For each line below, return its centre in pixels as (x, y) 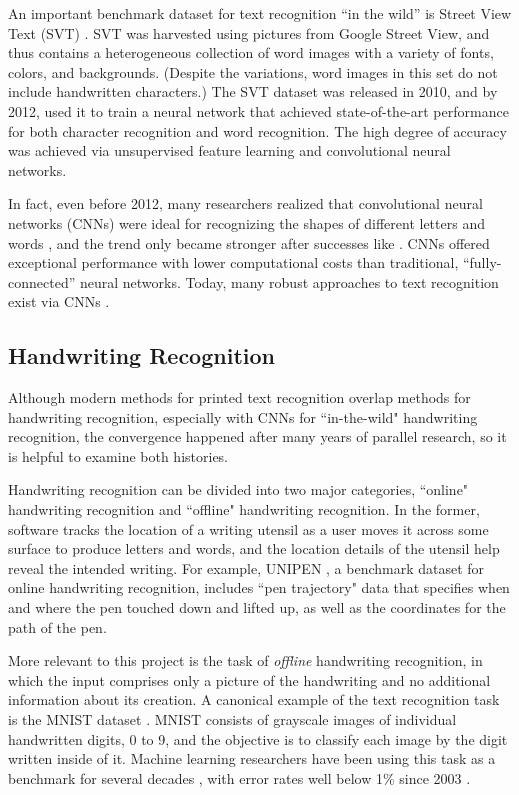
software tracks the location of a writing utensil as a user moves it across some (248, 528)
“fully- (482, 262)
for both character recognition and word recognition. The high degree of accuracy (257, 130)
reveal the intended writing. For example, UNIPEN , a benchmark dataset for (246, 567)
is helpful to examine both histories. (118, 455)
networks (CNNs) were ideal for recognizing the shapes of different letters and (246, 222)
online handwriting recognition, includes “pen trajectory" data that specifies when (259, 587)
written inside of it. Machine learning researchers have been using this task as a (252, 758)
